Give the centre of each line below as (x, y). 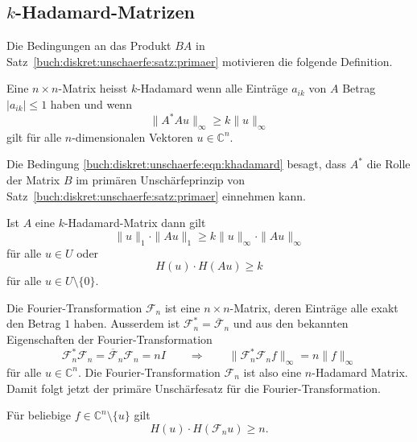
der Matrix (33, 180)
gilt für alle (34, 136)
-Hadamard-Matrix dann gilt (135, 223)
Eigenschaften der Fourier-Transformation (109, 339)
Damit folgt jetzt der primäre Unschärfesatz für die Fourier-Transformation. (194, 388)
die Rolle (388, 164)
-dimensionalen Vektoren (132, 136)
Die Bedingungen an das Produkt (89, 45)
